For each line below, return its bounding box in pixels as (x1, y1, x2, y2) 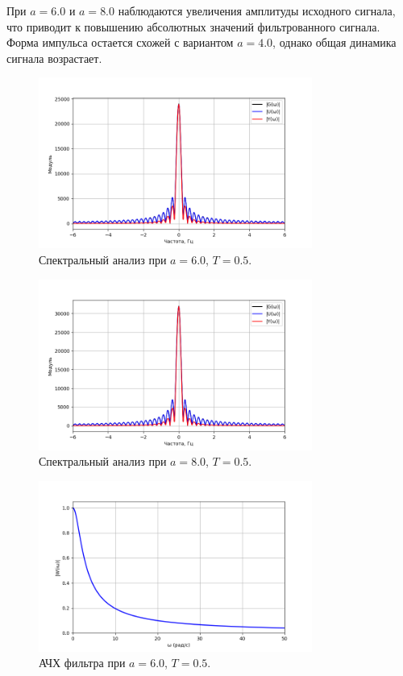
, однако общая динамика (272, 34, 397, 51)
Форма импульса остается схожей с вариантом (6, 34, 234, 51)
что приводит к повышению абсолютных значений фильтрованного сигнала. (6, 18, 380, 35)
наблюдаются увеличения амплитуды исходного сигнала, (118, 2, 396, 19)
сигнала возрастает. (6, 49, 102, 66)
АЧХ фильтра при (39, 654, 126, 671)
